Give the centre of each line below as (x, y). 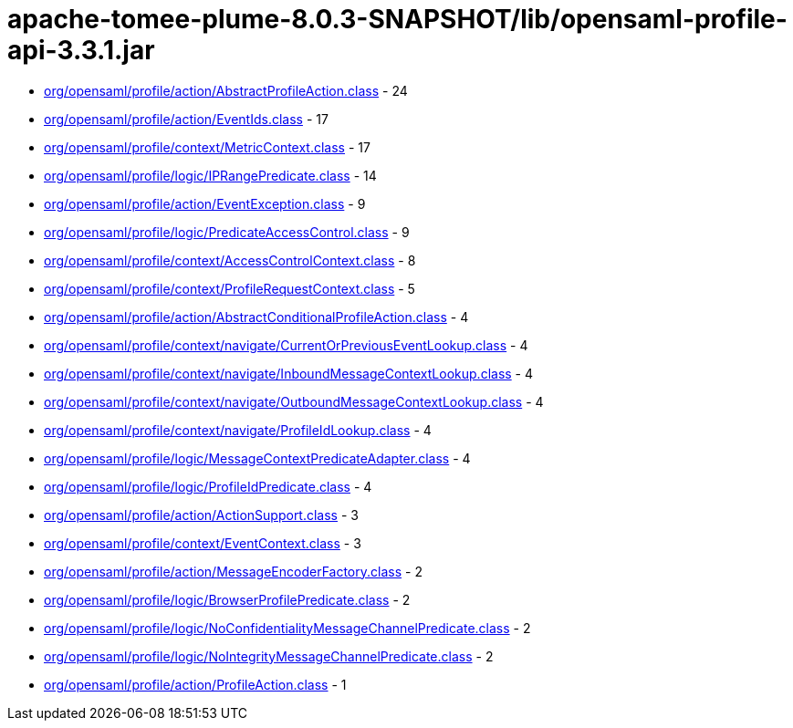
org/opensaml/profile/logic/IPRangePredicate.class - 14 (210, 175)
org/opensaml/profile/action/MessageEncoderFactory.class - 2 (233, 571)
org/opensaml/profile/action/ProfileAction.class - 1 (195, 684)
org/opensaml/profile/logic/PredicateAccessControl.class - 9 (227, 232)
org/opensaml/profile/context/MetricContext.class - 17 (207, 147)
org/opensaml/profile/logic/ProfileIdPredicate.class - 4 (208, 486)
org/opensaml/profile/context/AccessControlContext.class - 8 (230, 260)
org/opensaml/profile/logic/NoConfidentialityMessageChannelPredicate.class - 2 (287, 628)
